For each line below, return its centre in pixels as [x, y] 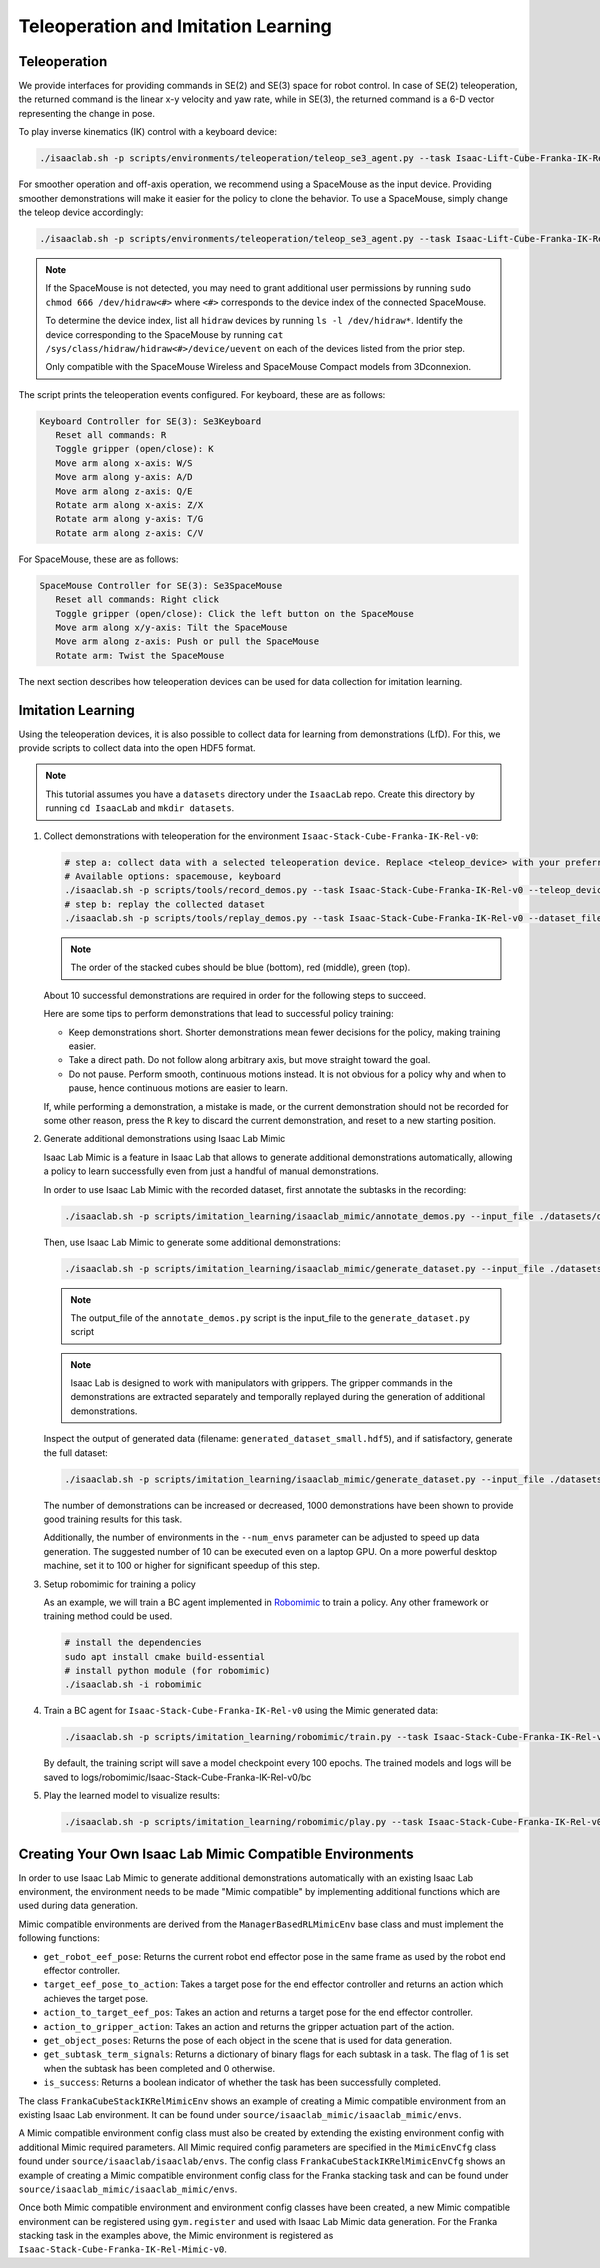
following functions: [59, 1938]
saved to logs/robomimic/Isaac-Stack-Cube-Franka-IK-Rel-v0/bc [177, 1777]
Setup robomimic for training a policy [120, 1584]
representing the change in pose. [86, 113]
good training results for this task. [113, 1519]
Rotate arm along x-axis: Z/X [129, 505]
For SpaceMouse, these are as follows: [98, 559]
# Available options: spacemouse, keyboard [173, 876]
